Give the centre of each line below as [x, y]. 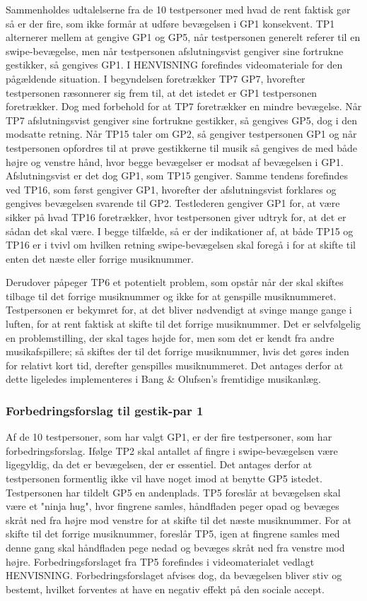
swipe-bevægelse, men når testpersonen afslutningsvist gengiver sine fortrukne [175, 50]
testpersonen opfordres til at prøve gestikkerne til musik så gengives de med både [181, 147]
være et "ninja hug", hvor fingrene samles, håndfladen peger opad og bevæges [173, 506]
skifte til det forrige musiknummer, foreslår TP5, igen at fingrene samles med [173, 534]
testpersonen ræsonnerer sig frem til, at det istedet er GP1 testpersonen [162, 92]
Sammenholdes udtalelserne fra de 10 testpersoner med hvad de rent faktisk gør [178, 9]
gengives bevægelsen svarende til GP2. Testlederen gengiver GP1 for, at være [173, 203]
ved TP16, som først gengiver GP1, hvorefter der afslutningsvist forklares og [171, 189]
